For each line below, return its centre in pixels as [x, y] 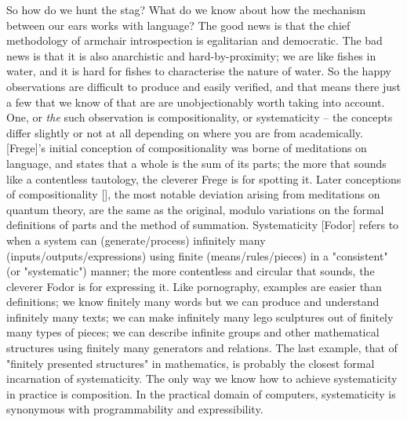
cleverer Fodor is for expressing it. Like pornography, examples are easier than [194, 286]
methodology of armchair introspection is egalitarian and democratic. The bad [194, 40]
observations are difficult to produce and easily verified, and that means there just [204, 86]
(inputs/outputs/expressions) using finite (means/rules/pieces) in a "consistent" [197, 255]
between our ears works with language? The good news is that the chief [178, 25]
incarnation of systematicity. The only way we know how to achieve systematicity [202, 378]
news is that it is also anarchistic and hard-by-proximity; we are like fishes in [191, 55]
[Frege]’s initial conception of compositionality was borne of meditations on [187, 148]
